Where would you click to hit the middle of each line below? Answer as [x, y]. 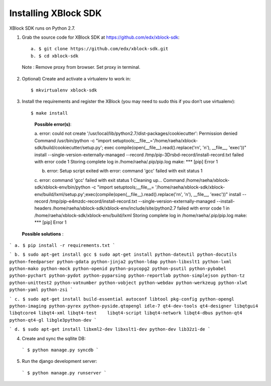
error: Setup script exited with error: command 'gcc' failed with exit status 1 [125, 171]
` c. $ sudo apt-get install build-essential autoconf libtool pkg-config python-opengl [122, 299]
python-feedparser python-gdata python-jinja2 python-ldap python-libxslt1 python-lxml [120, 262]
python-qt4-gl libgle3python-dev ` [53, 320]
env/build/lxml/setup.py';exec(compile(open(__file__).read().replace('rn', [109, 194]
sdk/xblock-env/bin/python [62, 187]
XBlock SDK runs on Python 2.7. [42, 28]
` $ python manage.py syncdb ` [60, 350]
